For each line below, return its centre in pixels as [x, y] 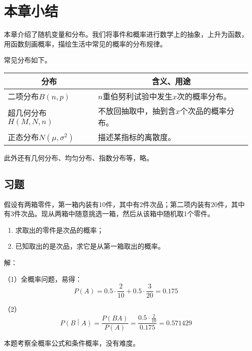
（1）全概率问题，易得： [43, 279]
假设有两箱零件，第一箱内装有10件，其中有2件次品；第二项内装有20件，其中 [124, 204]
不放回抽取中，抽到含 [137, 111]
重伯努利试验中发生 [137, 96]
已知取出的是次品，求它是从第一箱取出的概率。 [90, 246]
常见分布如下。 [28, 60]
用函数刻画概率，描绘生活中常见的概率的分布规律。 [85, 43]
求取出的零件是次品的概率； [59, 230]
